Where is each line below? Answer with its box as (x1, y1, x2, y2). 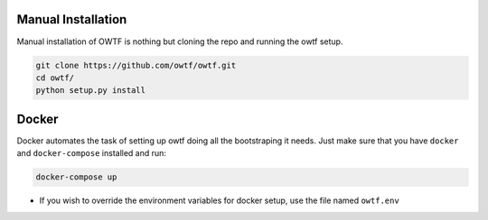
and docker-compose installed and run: (16, 148, 167, 159)
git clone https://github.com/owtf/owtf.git (35, 60, 237, 70)
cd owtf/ (35, 72, 75, 83)
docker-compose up (35, 172, 117, 182)
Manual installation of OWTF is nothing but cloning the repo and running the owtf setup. (16, 36, 343, 47)
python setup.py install (35, 86, 146, 96)
